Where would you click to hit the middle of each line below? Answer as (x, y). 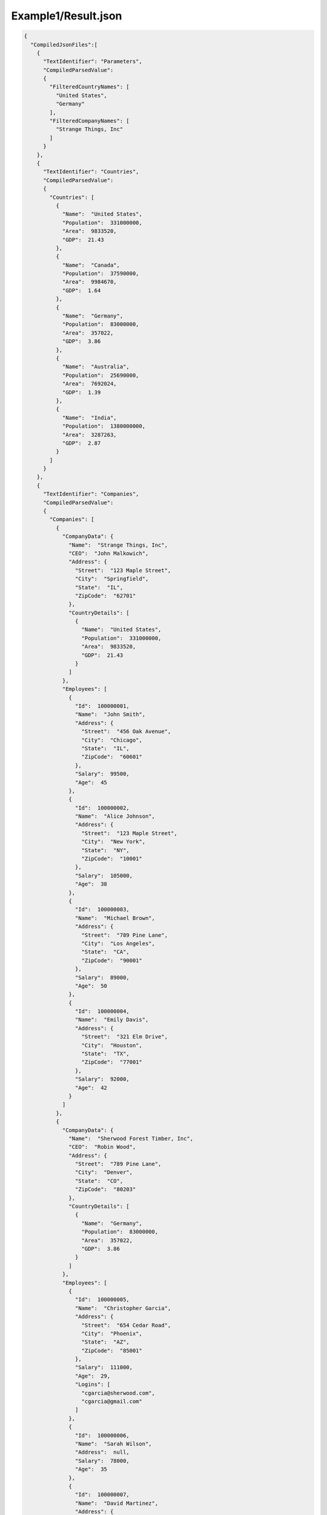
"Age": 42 (91, 1087)
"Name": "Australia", (96, 367)
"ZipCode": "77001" (112, 1062)
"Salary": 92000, (102, 1079)
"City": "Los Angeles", (118, 943)
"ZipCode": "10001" (112, 859)
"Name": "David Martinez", (117, 1503)
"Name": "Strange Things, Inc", (118, 545)
